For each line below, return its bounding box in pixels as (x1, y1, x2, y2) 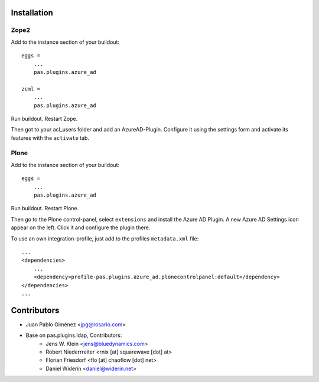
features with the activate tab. (11, 134, 90, 142)
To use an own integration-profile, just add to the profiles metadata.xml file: (11, 235, 199, 242)
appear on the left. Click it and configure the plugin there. (11, 224, 151, 231)
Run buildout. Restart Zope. (11, 115, 78, 122)
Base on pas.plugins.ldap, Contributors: (25, 332, 122, 339)
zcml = (21, 85, 41, 92)
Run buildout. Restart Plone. (11, 205, 79, 212)
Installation (11, 8, 53, 18)
